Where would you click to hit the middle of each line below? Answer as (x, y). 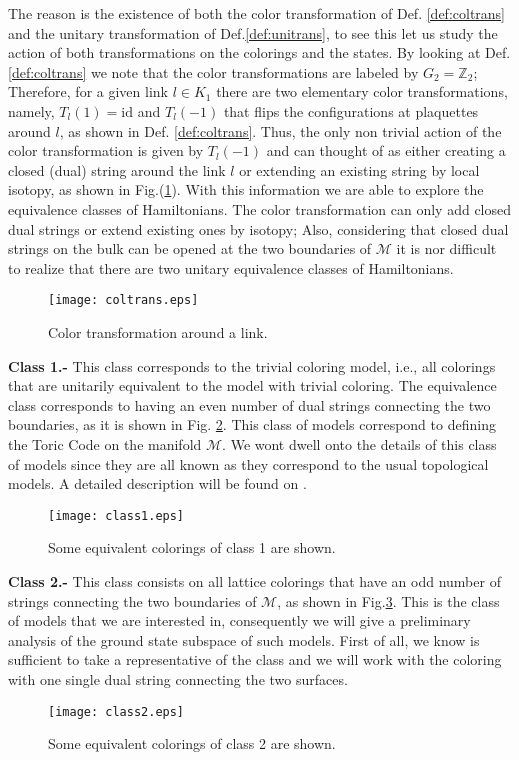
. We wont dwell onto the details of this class (359, 443)
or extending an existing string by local (359, 169)
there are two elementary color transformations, (362, 91)
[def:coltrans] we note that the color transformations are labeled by (213, 71)
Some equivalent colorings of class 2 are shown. (192, 743)
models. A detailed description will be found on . (157, 483)
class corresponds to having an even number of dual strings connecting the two (249, 404)
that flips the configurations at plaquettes (351, 110)
